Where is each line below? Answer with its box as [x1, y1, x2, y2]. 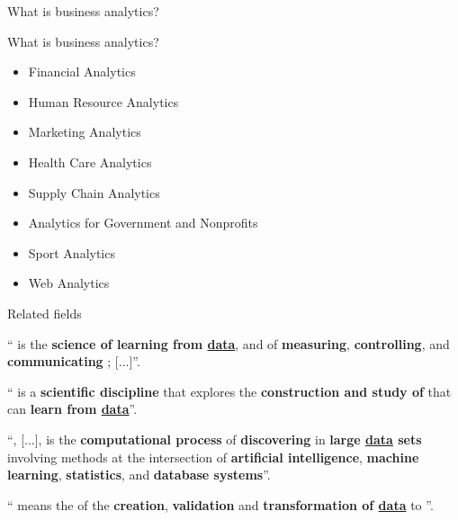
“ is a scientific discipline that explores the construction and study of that [7, 381, 452, 400]
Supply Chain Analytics [28, 183, 160, 202]
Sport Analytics [28, 243, 115, 262]
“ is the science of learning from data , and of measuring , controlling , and [7, 334, 450, 353]
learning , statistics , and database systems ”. [7, 465, 271, 484]
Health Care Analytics [28, 152, 152, 171]
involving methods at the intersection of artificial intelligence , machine [7, 447, 419, 466]
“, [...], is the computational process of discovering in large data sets [7, 429, 422, 448]
